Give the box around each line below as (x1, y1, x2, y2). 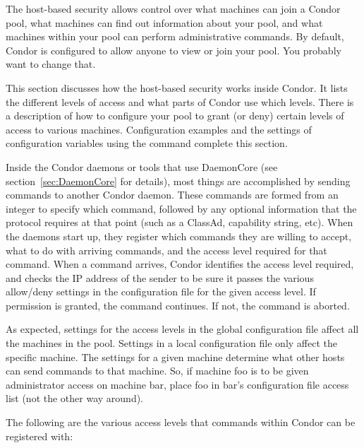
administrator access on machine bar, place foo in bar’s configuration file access (6, 377, 349, 391)
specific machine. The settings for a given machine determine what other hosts (6, 349, 345, 364)
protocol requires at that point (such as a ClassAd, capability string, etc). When (6, 215, 353, 230)
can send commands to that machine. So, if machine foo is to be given (6, 363, 309, 378)
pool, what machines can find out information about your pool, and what (6, 15, 323, 30)
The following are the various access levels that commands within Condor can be (6, 415, 356, 430)
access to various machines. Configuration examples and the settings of (6, 122, 312, 136)
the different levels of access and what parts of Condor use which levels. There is (6, 94, 354, 109)
